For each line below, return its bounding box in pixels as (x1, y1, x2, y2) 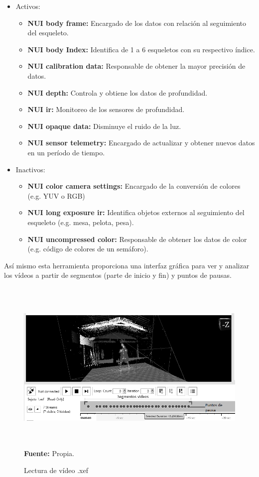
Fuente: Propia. (24, 448, 74, 459)
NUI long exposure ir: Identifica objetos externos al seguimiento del (27, 207, 245, 218)
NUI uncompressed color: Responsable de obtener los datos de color (27, 234, 247, 244)
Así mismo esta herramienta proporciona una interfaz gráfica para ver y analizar (4, 260, 250, 270)
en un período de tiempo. (27, 147, 105, 157)
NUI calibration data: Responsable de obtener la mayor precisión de (27, 61, 246, 71)
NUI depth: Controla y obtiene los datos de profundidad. (27, 87, 208, 98)
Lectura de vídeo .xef (24, 465, 88, 476)
